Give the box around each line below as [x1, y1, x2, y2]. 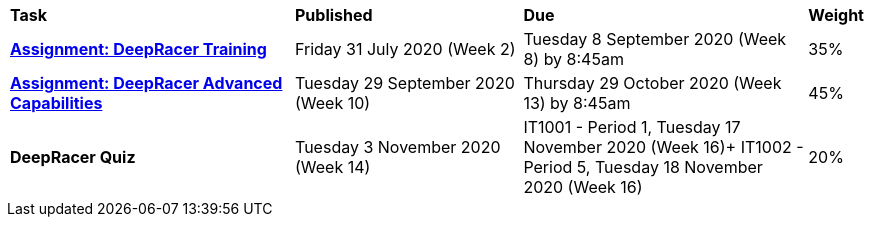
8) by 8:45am [523, 49, 624, 69]
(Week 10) [295, 93, 371, 113]
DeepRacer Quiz [10, 147, 136, 167]
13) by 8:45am [523, 93, 631, 113]
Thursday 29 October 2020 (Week [523, 73, 782, 93]
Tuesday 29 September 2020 [295, 73, 515, 93]
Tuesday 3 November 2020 [295, 137, 501, 157]
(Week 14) [295, 157, 371, 177]
